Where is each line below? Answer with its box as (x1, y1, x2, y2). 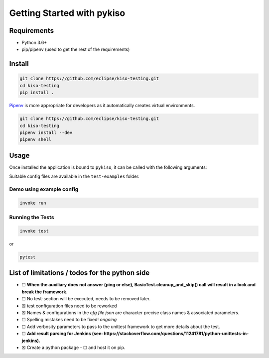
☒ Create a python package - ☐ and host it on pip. (21, 344, 126, 351)
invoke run (19, 200, 46, 206)
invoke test (19, 228, 49, 234)
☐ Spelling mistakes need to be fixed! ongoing (21, 317, 117, 323)
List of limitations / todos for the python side (9, 269, 150, 277)
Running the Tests (9, 214, 54, 221)
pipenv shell (19, 137, 52, 142)
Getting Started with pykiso (9, 7, 126, 18)
